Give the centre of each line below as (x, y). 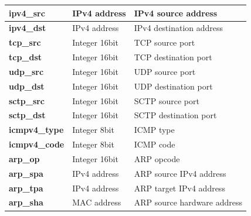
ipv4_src (27, 13)
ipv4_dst (28, 28)
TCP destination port (173, 57)
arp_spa (26, 173)
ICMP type (154, 130)
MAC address (97, 202)
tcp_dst (26, 57)
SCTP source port (167, 100)
